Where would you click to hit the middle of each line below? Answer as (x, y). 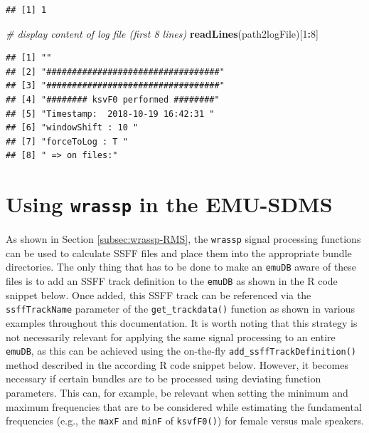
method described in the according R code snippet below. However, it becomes (177, 364)
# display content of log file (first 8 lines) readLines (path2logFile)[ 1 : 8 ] (162, 33)
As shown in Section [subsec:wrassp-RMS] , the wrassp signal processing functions (183, 239)
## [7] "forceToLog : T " (67, 141)
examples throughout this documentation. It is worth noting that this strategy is (182, 323)
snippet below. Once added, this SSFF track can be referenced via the (159, 294)
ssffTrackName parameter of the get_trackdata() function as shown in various (180, 309)
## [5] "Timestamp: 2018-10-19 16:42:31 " (110, 114)
